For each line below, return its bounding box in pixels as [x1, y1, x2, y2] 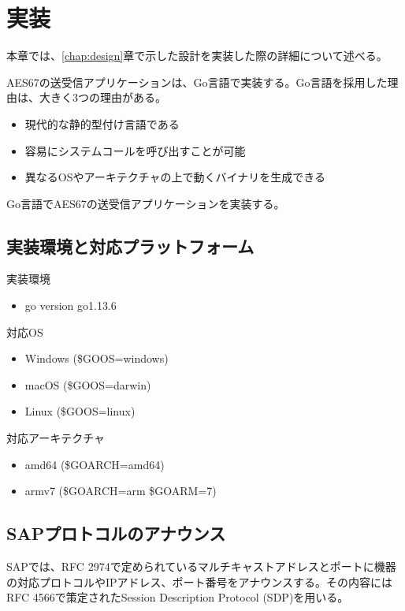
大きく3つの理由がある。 [39, 89, 166, 106]
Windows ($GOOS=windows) [24, 350, 169, 367]
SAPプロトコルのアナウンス [6, 521, 226, 546]
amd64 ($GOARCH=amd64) [24, 456, 165, 472]
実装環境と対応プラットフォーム [6, 233, 255, 258]
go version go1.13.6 [24, 297, 117, 314]
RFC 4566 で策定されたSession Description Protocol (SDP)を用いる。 [6, 589, 349, 605]
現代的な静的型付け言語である [24, 115, 180, 132]
